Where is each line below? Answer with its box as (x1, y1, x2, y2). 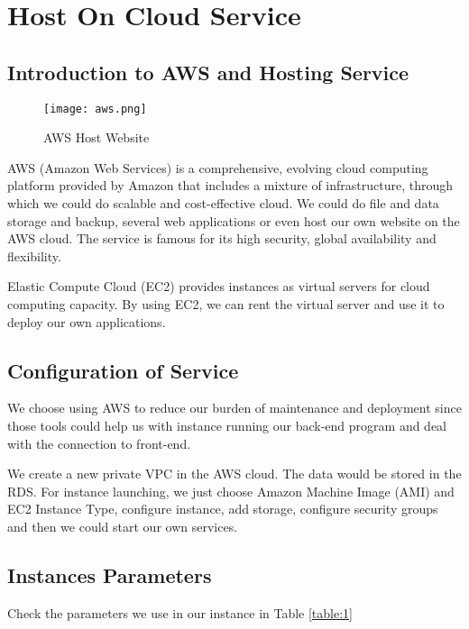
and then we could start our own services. (7, 516, 238, 535)
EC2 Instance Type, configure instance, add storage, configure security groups (7, 499, 438, 518)
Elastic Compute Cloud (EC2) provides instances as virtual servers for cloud (7, 277, 430, 296)
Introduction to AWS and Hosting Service (7, 58, 409, 86)
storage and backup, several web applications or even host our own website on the (7, 211, 460, 230)
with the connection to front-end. (7, 433, 191, 452)
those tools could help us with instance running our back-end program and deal (7, 415, 447, 434)
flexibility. (7, 246, 61, 265)
